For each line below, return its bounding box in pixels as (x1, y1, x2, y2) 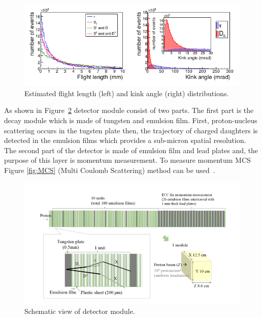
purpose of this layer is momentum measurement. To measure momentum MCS (4, 155, 251, 165)
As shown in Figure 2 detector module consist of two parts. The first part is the (4, 105, 254, 115)
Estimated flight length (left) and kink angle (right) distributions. (24, 88, 229, 98)
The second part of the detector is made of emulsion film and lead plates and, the (4, 144, 258, 155)
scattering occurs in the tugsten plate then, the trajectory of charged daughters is (4, 125, 258, 135)
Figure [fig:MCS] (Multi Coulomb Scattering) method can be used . (4, 165, 215, 176)
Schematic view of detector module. (24, 306, 135, 316)
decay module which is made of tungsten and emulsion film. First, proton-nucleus (4, 115, 257, 126)
